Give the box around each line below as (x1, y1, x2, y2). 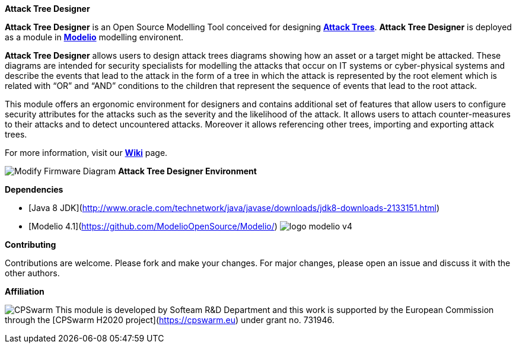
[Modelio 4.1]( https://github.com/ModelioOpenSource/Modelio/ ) (28, 221, 278, 231)
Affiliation (5, 286, 44, 296)
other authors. (5, 268, 60, 278)
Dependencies (5, 184, 63, 194)
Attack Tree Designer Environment (118, 166, 257, 176)
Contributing (5, 240, 56, 250)
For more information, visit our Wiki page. (5, 148, 168, 158)
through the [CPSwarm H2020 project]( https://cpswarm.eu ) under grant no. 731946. (5, 315, 335, 325)
